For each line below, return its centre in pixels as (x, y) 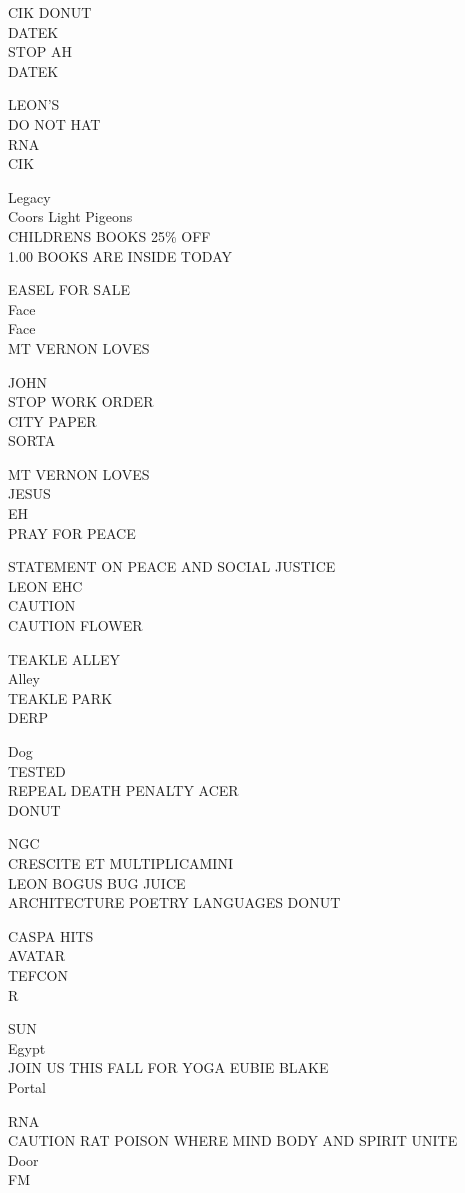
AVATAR (36, 955)
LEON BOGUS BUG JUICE (97, 882)
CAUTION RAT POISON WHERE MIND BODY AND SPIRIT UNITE (233, 1140)
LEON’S (34, 104)
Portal (27, 1086)
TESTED (37, 770)
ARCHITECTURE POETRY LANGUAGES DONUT (174, 902)
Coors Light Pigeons (70, 216)
